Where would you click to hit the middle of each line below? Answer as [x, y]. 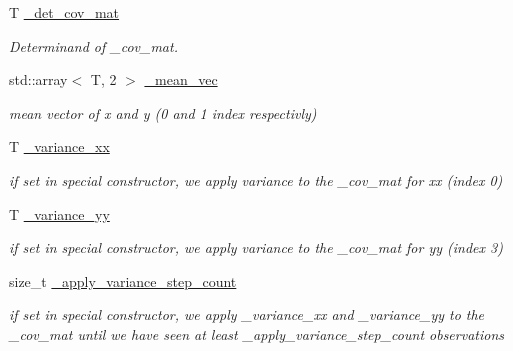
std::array [38, 79]
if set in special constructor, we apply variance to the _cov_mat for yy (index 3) [256, 247]
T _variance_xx [59, 146]
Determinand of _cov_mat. [93, 45]
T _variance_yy [59, 213]
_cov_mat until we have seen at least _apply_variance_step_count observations [256, 333]
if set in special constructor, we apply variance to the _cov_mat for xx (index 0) [256, 179]
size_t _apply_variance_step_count [123, 280]
